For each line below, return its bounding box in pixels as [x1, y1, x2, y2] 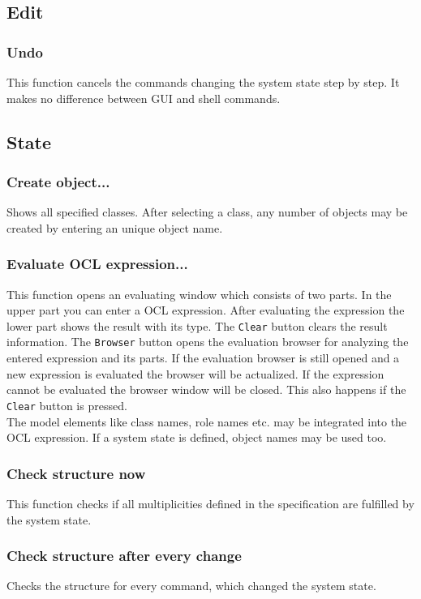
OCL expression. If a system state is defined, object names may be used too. [6, 429, 387, 446]
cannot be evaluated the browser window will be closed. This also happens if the [6, 381, 406, 398]
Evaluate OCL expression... [6, 254, 188, 274]
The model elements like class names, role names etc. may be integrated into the [6, 413, 407, 430]
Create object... [6, 171, 110, 191]
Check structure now [6, 463, 146, 483]
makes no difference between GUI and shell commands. [6, 89, 281, 106]
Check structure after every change [6, 546, 242, 566]
